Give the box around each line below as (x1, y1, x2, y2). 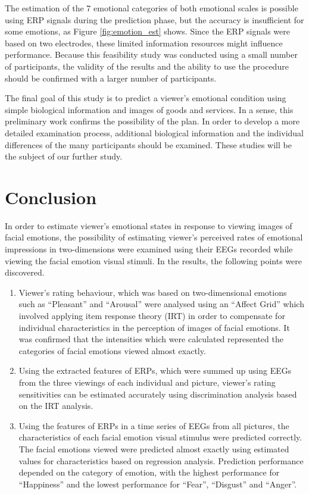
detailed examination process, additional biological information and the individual (5, 126, 304, 139)
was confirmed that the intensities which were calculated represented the (18, 333, 283, 345)
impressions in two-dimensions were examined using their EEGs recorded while (5, 243, 293, 255)
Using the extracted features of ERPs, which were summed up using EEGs (18, 364, 292, 377)
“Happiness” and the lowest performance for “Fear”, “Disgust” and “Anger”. (18, 477, 297, 490)
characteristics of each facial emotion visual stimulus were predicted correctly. (18, 431, 302, 443)
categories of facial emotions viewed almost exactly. (18, 344, 206, 357)
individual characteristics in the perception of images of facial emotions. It (18, 321, 290, 333)
